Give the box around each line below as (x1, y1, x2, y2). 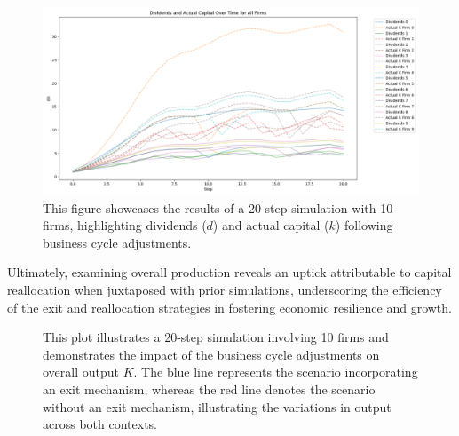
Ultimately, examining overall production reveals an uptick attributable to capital (7, 263, 452, 281)
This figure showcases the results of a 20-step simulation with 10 (43, 198, 393, 217)
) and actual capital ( (212, 216, 329, 234)
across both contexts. (43, 415, 157, 433)
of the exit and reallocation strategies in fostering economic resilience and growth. (7, 297, 452, 316)
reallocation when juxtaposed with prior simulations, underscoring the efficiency (7, 280, 442, 298)
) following (335, 216, 393, 234)
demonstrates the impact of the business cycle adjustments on (43, 345, 380, 363)
